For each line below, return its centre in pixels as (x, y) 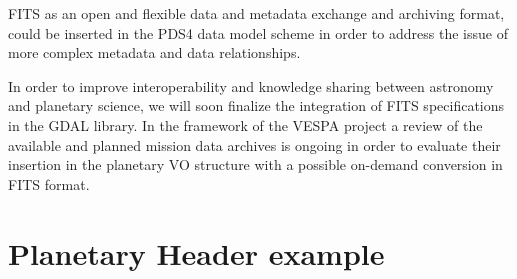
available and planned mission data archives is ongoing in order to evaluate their (254, 144)
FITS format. (49, 183)
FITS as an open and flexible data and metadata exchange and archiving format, (256, 13)
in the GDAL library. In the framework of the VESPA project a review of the (245, 124)
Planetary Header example (196, 252)
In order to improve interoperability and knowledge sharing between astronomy (251, 85)
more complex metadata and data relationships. (154, 52)
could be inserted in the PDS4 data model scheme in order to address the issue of (258, 32)
